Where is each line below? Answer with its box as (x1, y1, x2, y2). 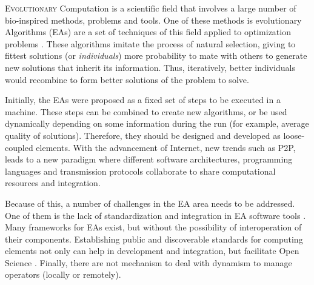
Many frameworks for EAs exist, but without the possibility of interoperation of (5, 221, 302, 233)
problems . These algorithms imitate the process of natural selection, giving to (5, 37, 296, 50)
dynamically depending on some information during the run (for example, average (5, 117, 309, 130)
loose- (283, 129, 305, 141)
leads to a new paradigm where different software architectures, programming (5, 153, 293, 166)
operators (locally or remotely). (5, 268, 121, 281)
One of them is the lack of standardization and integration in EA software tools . (5, 209, 306, 221)
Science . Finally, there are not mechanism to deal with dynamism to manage (5, 256, 292, 269)
